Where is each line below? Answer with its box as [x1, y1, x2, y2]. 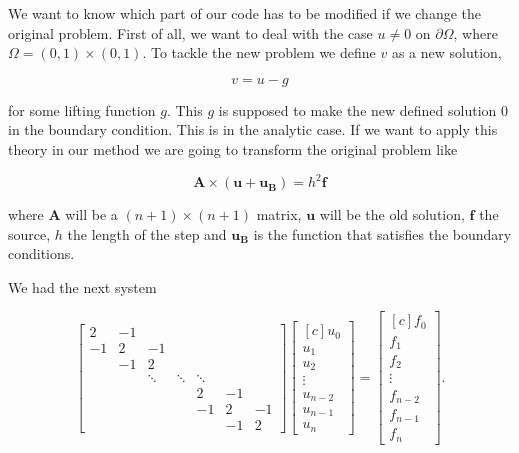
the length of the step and [67, 223, 227, 244]
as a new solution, [391, 42, 502, 63]
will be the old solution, [319, 204, 465, 225]
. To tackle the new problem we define [142, 42, 376, 63]
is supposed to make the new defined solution [218, 99, 497, 120]
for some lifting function [8, 99, 156, 120]
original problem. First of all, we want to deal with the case [8, 22, 373, 43]
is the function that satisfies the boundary [253, 223, 512, 244]
